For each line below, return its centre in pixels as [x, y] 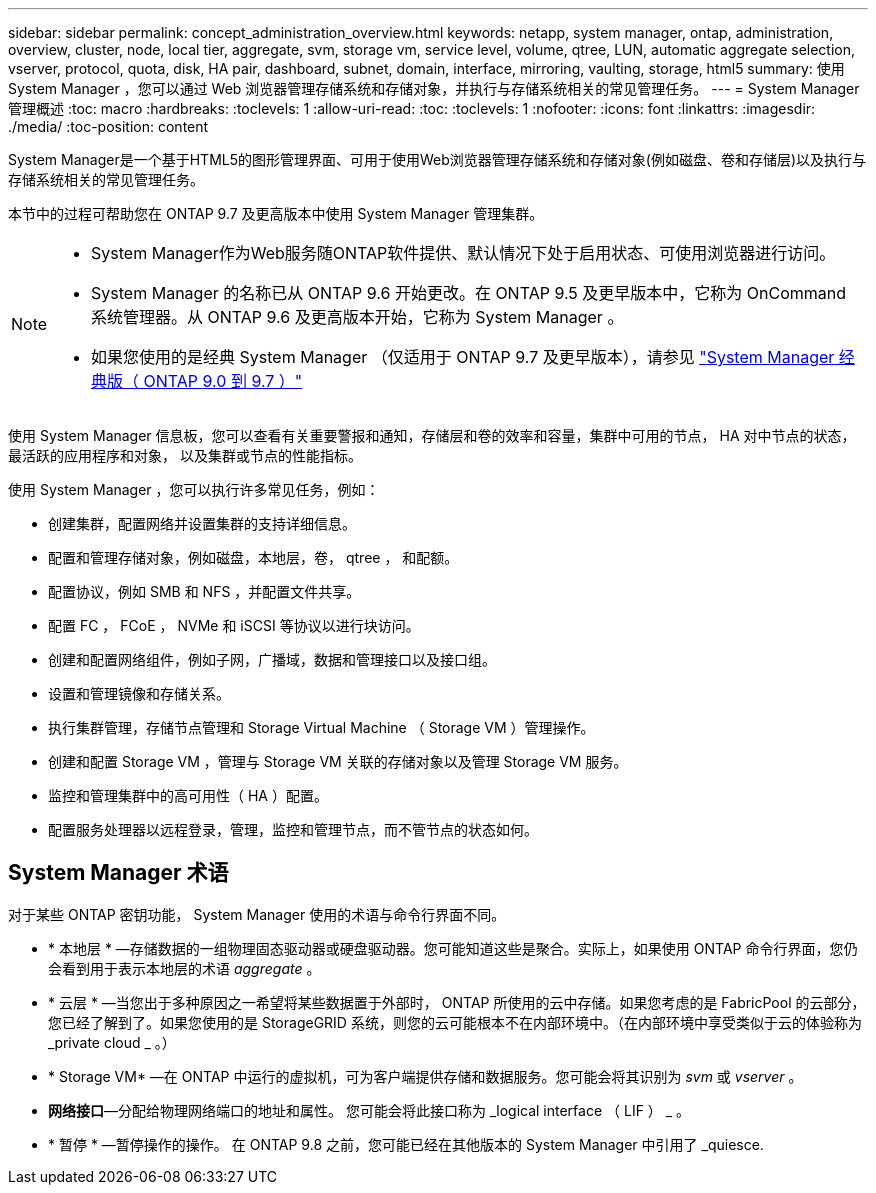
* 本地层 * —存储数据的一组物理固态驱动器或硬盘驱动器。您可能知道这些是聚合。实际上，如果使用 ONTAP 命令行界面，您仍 [453, 948]
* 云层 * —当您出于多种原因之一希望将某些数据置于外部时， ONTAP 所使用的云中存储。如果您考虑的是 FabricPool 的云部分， [457, 1002]
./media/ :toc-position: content [108, 126]
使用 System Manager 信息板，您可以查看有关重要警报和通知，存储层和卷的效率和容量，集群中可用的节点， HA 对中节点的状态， [432, 435]
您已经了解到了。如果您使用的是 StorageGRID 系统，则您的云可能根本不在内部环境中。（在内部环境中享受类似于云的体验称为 [455, 1022]
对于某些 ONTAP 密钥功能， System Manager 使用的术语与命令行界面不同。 [257, 914]
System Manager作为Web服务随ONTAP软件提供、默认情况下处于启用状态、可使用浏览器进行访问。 [463, 253]
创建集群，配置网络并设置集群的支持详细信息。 [202, 523]
